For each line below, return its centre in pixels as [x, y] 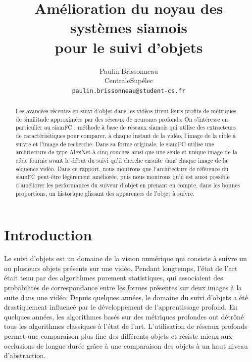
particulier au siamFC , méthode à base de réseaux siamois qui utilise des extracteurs [126, 127]
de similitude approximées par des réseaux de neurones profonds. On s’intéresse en [122, 119]
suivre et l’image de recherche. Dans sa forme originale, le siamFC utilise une [115, 144]
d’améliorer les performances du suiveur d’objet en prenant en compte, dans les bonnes [128, 185]
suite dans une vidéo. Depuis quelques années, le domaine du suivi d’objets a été [126, 297]
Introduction [48, 235]
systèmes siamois [129, 27]
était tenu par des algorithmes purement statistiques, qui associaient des [114, 278]
